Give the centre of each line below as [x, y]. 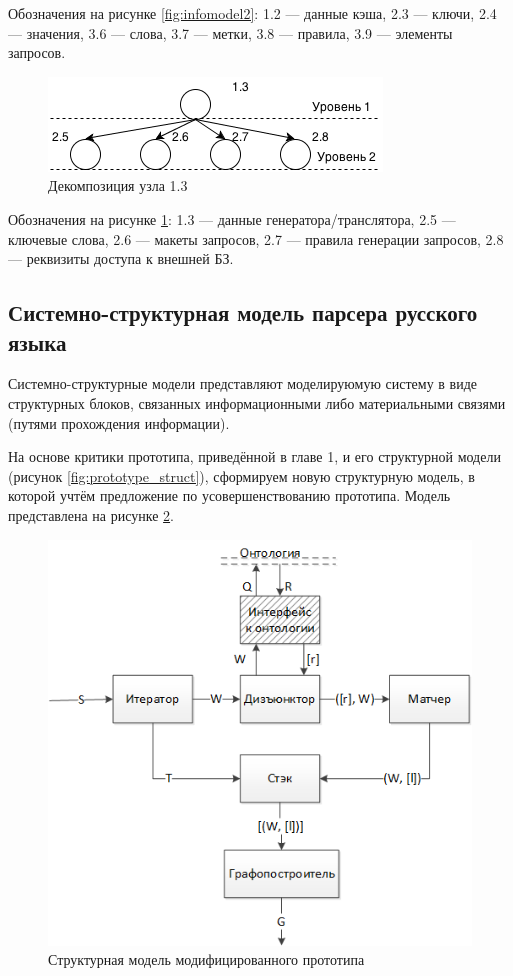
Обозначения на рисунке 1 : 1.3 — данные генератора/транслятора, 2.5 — [232, 218]
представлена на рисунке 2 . [91, 514]
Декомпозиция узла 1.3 [118, 185]
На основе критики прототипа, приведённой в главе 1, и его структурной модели [254, 456]
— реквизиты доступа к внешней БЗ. [121, 258]
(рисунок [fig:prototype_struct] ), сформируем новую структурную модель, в [241, 475]
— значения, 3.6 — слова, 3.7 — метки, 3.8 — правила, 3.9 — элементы [230, 32]
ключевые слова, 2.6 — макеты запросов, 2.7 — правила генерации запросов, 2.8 [256, 238]
